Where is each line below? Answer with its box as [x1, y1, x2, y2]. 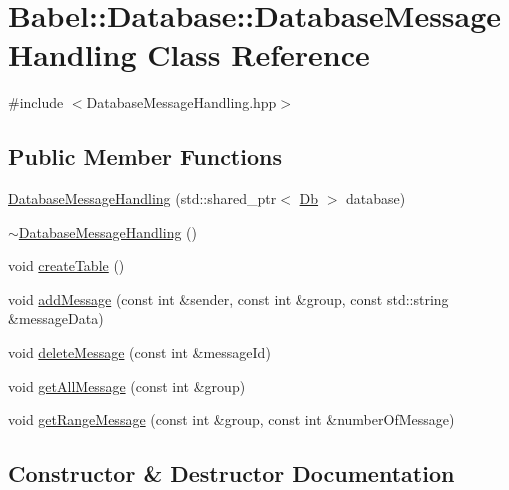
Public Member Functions [8, 141, 282, 172]
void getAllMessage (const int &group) [8, 375, 246, 396]
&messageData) [8, 308, 104, 329]
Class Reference [147, 34, 370, 75]
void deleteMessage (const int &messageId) [8, 342, 271, 363]
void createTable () [8, 255, 125, 276]
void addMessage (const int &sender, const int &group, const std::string [8, 288, 449, 309]
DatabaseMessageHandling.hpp [86, 92, 277, 113]
